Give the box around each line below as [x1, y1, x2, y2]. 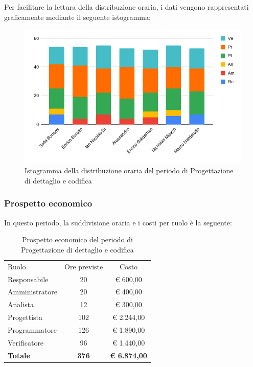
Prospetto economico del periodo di [21, 234, 133, 245]
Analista [8, 299, 34, 310]
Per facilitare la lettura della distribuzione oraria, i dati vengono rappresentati [4, 2, 249, 12]
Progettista [8, 312, 42, 323]
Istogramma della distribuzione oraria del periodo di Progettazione [25, 165, 234, 176]
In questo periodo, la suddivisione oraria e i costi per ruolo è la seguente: [4, 217, 232, 227]
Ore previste [64, 261, 103, 271]
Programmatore [8, 324, 57, 335]
